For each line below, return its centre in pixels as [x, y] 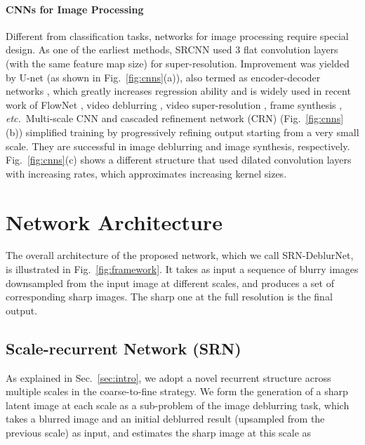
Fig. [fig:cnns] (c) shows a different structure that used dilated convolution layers [179, 160]
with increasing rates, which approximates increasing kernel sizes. [146, 173]
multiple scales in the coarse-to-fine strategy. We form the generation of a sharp [177, 391]
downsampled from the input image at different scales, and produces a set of [170, 283]
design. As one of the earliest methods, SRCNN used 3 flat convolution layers [172, 49]
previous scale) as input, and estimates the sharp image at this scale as [159, 432]
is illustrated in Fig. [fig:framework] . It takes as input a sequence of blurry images [182, 269]
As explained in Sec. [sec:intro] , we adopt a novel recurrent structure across [168, 377]
